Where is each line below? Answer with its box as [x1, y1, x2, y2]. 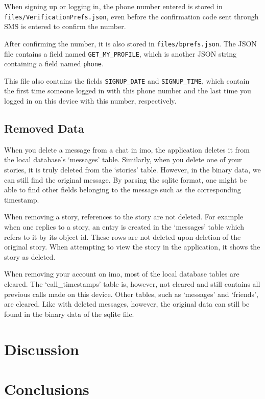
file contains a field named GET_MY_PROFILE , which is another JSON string [4, 48, 237, 59]
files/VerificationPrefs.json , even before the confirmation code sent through [4, 11, 259, 21]
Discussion [4, 338, 79, 359]
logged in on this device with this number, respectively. [4, 95, 177, 106]
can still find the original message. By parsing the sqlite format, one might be [4, 174, 247, 185]
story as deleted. [4, 251, 56, 262]
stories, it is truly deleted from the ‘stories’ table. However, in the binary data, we [4, 164, 261, 175]
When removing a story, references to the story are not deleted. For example [4, 211, 244, 222]
